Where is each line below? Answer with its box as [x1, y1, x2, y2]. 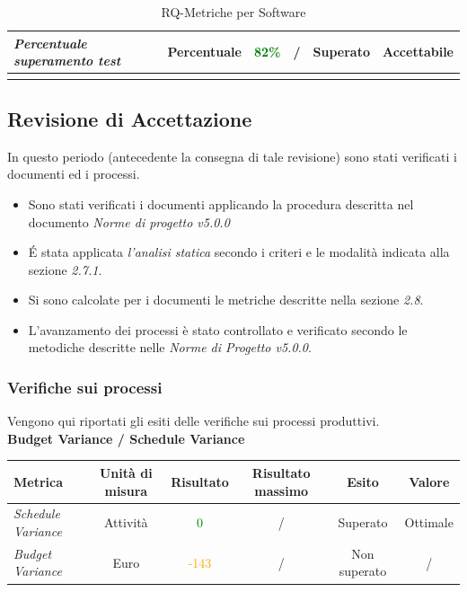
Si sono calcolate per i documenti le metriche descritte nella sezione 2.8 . [28, 290, 424, 309]
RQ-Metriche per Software [161, 3, 306, 21]
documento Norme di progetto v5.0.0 [28, 212, 230, 231]
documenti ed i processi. [7, 164, 140, 183]
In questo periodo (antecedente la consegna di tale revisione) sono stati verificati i [7, 146, 457, 165]
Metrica [13, 472, 64, 490]
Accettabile [382, 42, 454, 61]
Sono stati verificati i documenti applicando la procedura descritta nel [28, 194, 414, 213]
